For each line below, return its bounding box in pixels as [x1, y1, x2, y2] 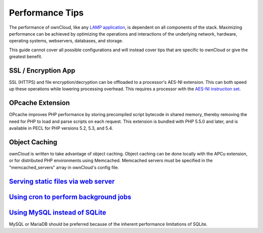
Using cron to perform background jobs [9, 193, 131, 201]
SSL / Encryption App [9, 66, 75, 75]
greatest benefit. [9, 54, 42, 59]
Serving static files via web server [9, 177, 115, 185]
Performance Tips [9, 7, 84, 18]
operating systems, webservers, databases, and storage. [9, 38, 124, 44]
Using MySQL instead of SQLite [9, 208, 107, 216]
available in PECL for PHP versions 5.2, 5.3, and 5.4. [9, 125, 113, 131]
